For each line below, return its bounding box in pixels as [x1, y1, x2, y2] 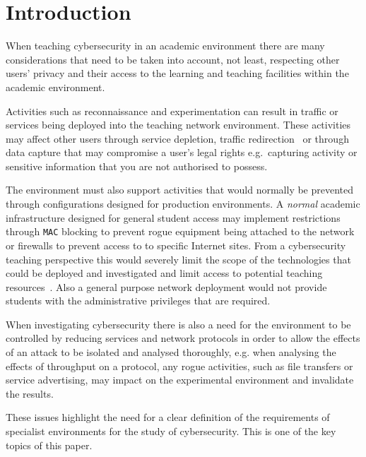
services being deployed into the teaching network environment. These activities [6, 117, 351, 132]
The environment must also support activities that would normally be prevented [6, 182, 354, 197]
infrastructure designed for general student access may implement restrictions [6, 210, 341, 225]
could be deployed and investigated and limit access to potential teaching [6, 266, 323, 280]
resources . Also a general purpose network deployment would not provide [6, 279, 327, 294]
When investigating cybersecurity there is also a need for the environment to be [6, 316, 351, 331]
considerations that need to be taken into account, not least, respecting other [6, 52, 340, 66]
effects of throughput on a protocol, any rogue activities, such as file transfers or [6, 358, 353, 373]
